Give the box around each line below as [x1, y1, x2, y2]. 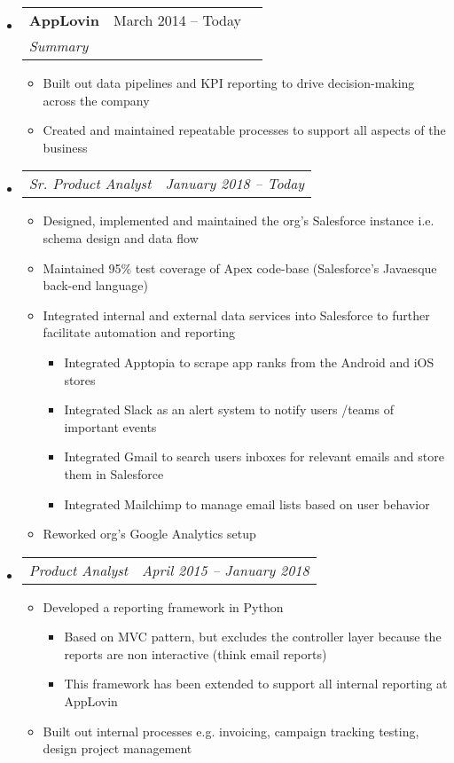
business [43, 138, 88, 156]
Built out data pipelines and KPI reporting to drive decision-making [43, 74, 415, 91]
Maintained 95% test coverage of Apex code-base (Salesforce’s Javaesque [43, 258, 437, 277]
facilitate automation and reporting [43, 323, 235, 342]
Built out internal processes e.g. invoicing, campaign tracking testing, [43, 721, 419, 740]
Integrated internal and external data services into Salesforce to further [43, 305, 430, 324]
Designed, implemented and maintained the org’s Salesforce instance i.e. [43, 211, 434, 230]
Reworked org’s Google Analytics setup [43, 524, 256, 543]
